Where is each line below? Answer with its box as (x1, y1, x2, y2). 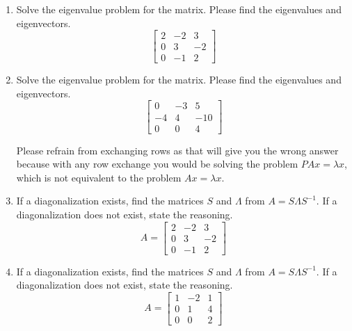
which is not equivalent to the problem (16, 170, 182, 184)
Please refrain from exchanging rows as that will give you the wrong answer (16, 143, 339, 157)
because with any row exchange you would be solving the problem (16, 156, 298, 171)
